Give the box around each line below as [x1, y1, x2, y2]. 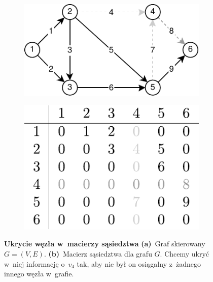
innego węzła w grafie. [4, 268, 74, 279]
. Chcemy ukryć [160, 248, 209, 259]
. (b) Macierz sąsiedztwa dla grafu [44, 248, 152, 259]
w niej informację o [4, 258, 65, 269]
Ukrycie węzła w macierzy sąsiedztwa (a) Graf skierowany [4, 238, 205, 249]
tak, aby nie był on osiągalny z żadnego [77, 258, 201, 269]
